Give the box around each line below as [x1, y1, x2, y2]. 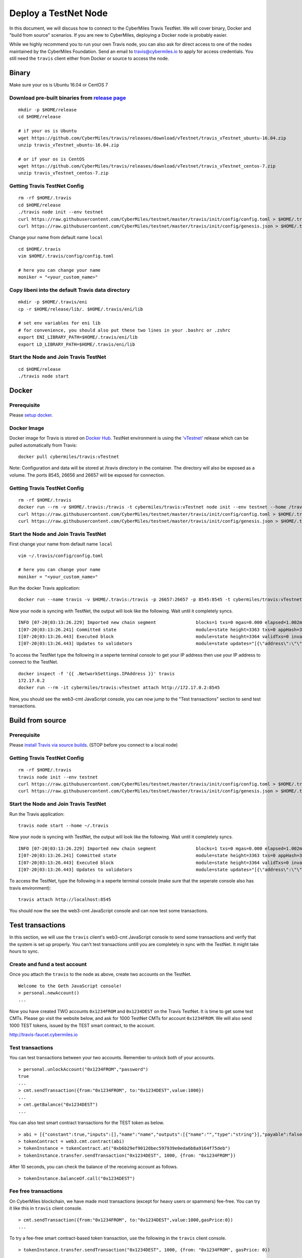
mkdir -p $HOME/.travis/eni [18, 299, 88, 305]
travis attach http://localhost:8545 [18, 897, 112, 903]
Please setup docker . [9, 412, 53, 418]
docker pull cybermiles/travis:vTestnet [18, 454, 119, 460]
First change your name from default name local [9, 541, 113, 547]
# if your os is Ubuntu [18, 128, 77, 134]
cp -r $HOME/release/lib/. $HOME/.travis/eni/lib [18, 306, 143, 312]
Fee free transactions [9, 1188, 63, 1195]
